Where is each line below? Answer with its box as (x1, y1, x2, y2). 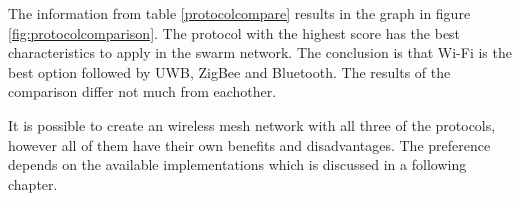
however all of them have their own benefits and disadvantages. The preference (8, 134, 491, 155)
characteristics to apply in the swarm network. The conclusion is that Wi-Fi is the (8, 42, 512, 63)
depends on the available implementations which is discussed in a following (8, 154, 467, 175)
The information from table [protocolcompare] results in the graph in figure (8, 3, 471, 23)
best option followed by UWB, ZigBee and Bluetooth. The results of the (8, 61, 451, 82)
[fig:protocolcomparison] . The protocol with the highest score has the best (8, 22, 461, 43)
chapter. (8, 173, 58, 194)
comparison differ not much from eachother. (8, 81, 277, 102)
